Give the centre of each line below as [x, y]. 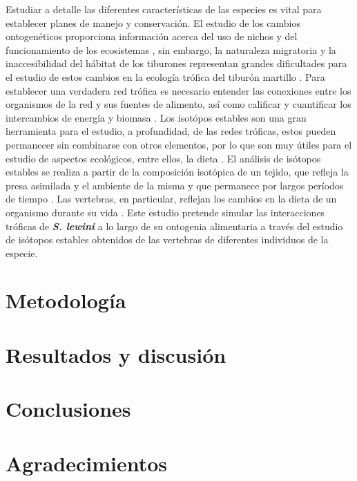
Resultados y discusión [116, 354]
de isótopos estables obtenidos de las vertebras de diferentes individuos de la [167, 239]
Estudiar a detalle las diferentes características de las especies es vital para [164, 9]
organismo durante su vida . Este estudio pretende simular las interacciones [165, 212]
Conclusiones [68, 409]
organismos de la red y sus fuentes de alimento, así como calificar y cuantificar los [178, 104]
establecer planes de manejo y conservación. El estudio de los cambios [153, 22]
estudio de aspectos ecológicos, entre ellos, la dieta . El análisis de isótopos [163, 158]
